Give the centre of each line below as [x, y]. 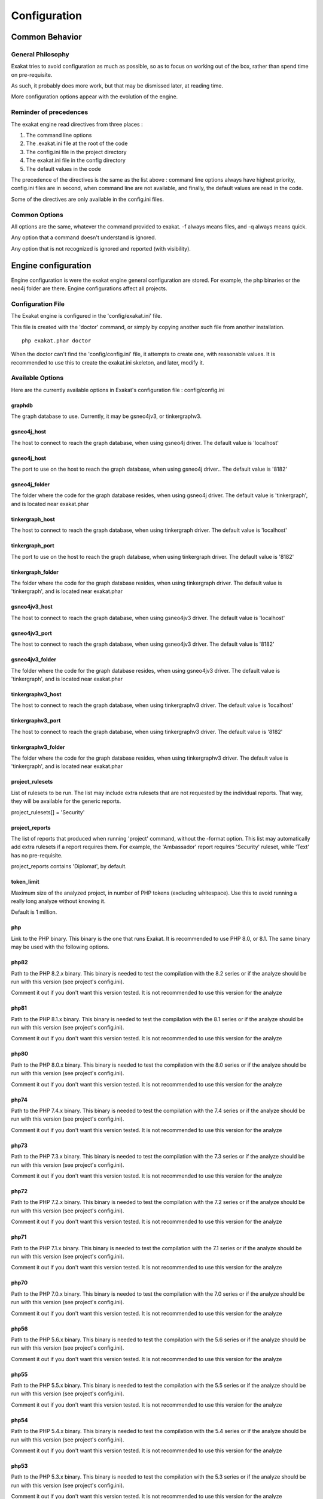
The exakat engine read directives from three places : [77, 124]
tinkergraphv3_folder [38, 747]
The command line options [59, 136]
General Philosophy [40, 54]
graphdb [22, 405]
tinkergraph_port [33, 546]
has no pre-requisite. [37, 855]
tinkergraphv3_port [36, 721]
